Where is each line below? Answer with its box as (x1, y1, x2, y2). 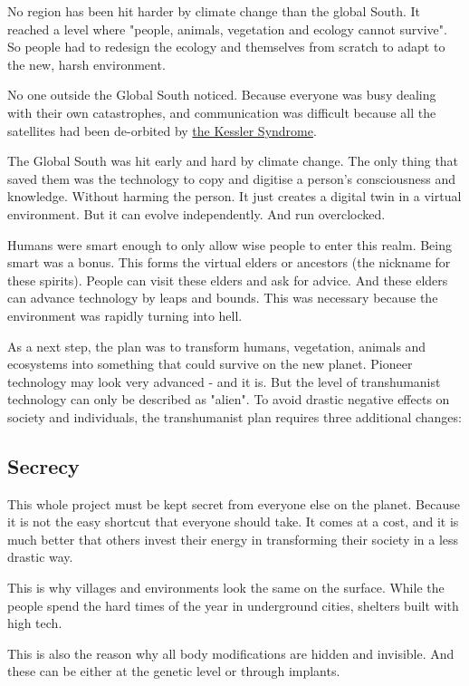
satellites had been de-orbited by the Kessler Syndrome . (7, 121, 317, 140)
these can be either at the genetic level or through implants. (7, 662, 340, 681)
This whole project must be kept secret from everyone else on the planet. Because (7, 494, 460, 513)
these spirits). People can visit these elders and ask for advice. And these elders (7, 270, 448, 289)
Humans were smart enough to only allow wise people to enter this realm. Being (7, 235, 452, 254)
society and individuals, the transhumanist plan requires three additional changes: (7, 407, 462, 426)
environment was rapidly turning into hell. (7, 305, 243, 324)
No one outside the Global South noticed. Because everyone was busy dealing (7, 85, 436, 104)
